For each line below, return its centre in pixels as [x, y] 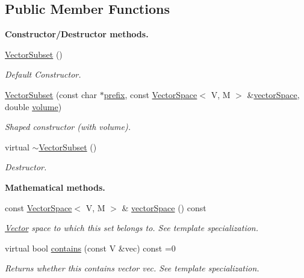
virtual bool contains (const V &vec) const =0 [90, 248]
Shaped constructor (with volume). [68, 127]
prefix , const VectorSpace [150, 94]
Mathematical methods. [55, 187]
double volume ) [33, 106]
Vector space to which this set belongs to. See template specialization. [132, 228]
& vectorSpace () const [164, 207]
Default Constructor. [43, 74]
